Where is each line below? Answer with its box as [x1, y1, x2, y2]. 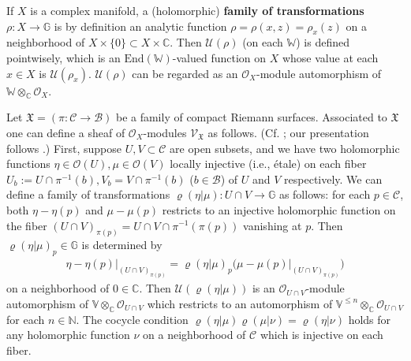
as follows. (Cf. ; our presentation [207, 124, 369, 140]
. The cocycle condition [76, 311, 189, 327]
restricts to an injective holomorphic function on [162, 201, 396, 218]
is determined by [81, 236, 163, 253]
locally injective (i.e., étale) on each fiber [170, 155, 367, 172]
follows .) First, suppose [6, 140, 121, 156]
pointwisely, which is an [6, 49, 121, 65]
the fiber [6, 217, 47, 233]
